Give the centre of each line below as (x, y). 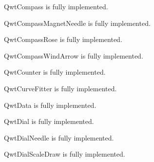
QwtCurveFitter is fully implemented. (60, 88)
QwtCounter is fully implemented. (55, 72)
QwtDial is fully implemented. (49, 121)
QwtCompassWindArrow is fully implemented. (74, 55)
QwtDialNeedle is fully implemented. (59, 137)
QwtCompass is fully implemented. (56, 6)
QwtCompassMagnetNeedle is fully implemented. (77, 23)
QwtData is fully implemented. (50, 105)
